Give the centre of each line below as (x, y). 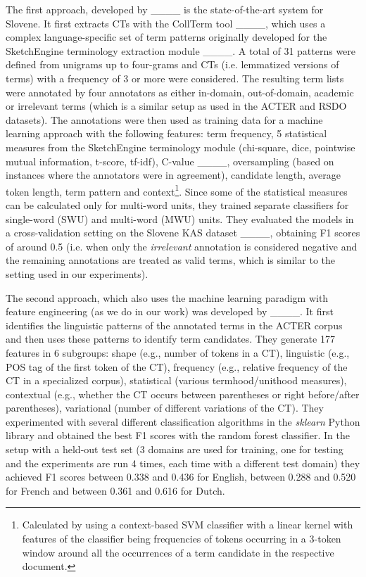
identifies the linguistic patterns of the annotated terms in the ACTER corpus (174, 325)
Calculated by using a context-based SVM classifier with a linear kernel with (188, 525)
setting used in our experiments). (77, 273)
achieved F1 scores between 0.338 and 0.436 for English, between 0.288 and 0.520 (181, 477)
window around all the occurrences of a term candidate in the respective (178, 552)
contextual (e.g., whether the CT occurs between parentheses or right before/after (183, 394)
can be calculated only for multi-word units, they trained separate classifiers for (177, 204)
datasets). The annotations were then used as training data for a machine (164, 119)
